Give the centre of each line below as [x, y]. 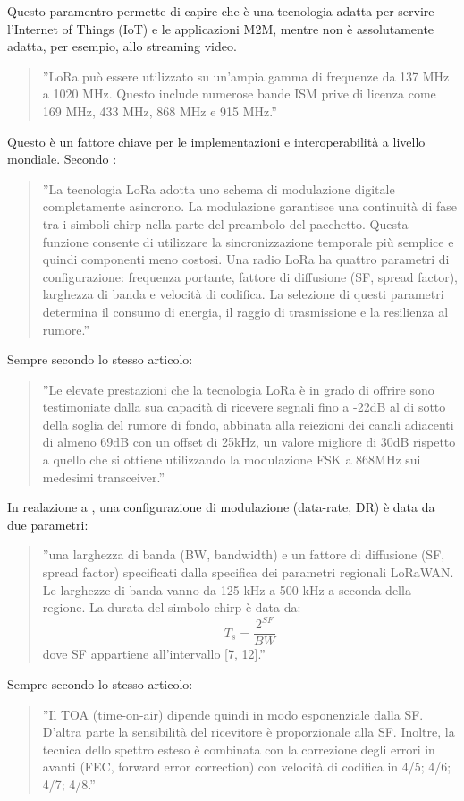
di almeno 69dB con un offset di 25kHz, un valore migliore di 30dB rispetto [249, 442]
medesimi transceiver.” [104, 477]
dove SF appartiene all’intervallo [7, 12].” [154, 654]
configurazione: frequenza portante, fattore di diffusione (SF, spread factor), [250, 276]
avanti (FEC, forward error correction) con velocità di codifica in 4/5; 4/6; [247, 767]
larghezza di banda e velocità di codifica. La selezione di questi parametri [243, 294]
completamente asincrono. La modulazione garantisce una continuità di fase [250, 206]
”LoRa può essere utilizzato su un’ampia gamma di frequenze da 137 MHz [246, 76]
